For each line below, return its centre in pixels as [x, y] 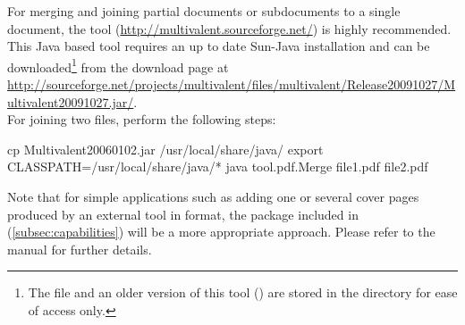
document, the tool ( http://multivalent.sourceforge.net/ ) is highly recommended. [229, 28]
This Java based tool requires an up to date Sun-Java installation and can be [219, 46]
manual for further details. [80, 249]
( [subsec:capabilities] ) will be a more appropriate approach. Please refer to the [221, 232]
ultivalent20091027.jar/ [71, 101]
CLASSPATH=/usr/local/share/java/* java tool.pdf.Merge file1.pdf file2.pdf [218, 167]
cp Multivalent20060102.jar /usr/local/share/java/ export [165, 149]
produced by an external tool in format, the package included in [183, 214]
